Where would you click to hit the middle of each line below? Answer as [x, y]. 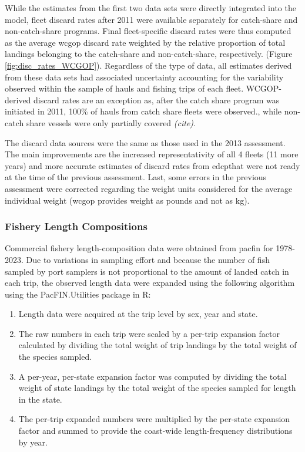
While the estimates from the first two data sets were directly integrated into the [150, 8]
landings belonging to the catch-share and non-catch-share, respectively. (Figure [149, 54]
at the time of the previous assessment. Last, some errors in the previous [136, 177]
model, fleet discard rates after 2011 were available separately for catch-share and [151, 19]
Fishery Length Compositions [76, 226]
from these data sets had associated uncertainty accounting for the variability [144, 77]
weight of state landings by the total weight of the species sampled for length [157, 388]
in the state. [40, 399]
